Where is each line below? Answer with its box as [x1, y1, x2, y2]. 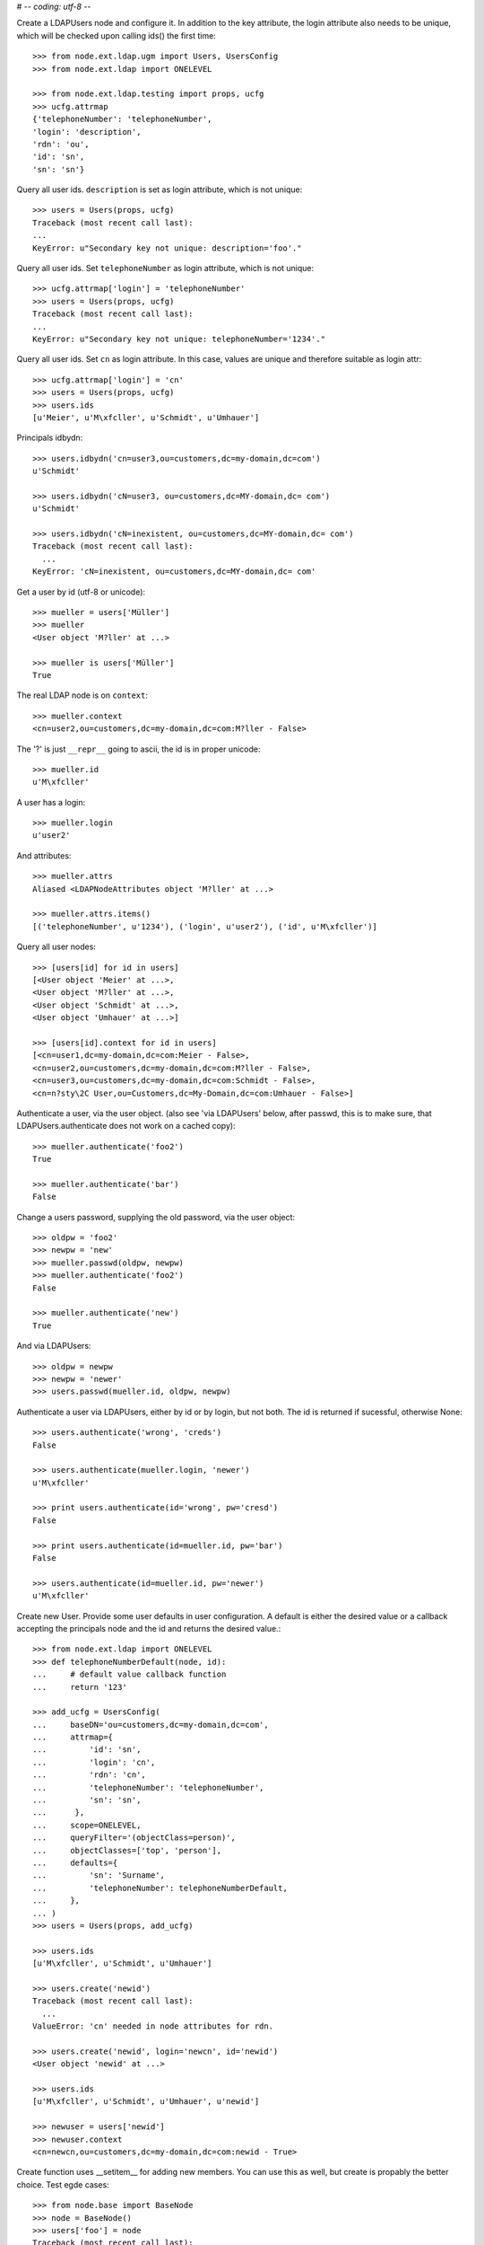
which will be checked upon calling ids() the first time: [16, 30, 217, 40]
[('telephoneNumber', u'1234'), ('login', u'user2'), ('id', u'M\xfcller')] [32, 921, 378, 931]
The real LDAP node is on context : [16, 690, 148, 700]
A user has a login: [16, 797, 85, 807]
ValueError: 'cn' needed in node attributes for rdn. [32, 2021, 273, 2031]
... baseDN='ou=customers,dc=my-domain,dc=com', [32, 1720, 269, 1730]
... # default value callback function [32, 1669, 227, 1679]
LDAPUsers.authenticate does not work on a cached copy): [16, 1121, 237, 1131]
